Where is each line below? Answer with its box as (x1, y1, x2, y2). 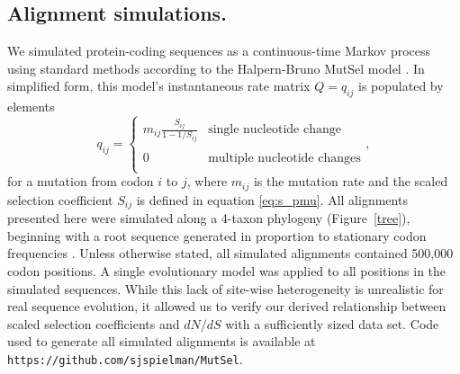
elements (7, 97, 55, 116)
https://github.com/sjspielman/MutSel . (7, 349, 243, 368)
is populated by (358, 76, 444, 95)
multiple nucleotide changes (208, 152, 361, 165)
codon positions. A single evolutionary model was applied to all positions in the (7, 262, 446, 280)
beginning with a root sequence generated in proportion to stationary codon (7, 226, 427, 245)
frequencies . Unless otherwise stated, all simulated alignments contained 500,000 (7, 244, 454, 263)
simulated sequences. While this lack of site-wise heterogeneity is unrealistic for (7, 279, 444, 298)
